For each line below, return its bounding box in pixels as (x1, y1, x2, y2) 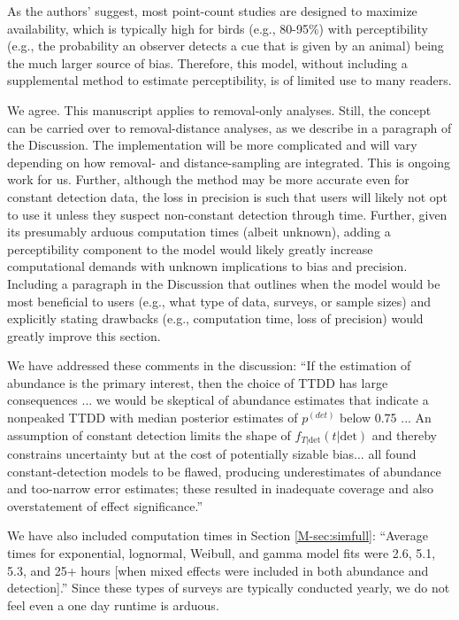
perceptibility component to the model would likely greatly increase (7, 239, 373, 258)
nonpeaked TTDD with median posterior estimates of (7, 408, 298, 427)
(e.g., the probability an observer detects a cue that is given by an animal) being (7, 36, 444, 55)
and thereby (371, 425, 437, 444)
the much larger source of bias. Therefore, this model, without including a (7, 53, 408, 72)
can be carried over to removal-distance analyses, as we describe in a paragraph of (7, 118, 452, 136)
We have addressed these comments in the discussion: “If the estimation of (7, 356, 411, 375)
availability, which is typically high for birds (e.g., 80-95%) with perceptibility (7, 19, 428, 37)
